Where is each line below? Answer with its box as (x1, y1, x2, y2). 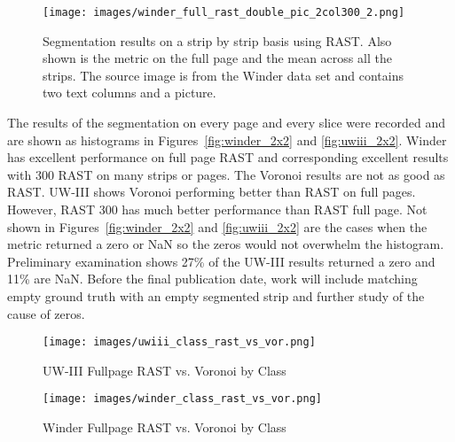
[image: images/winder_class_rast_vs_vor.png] (43, 392, 322, 406)
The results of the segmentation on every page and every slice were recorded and (7, 113, 445, 132)
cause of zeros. (7, 304, 85, 322)
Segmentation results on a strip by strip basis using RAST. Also (43, 31, 392, 50)
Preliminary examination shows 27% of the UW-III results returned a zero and (7, 252, 435, 270)
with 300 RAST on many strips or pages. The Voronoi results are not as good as (7, 165, 445, 183)
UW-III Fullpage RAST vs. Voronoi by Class (43, 361, 286, 379)
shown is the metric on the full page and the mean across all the (43, 49, 392, 67)
